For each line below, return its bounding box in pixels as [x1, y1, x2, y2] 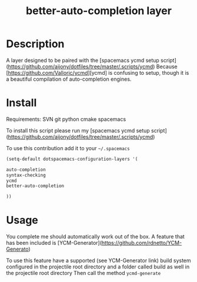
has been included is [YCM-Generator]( [6, 240, 102, 247]
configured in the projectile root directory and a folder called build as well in [6, 263, 190, 270]
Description [6, 37, 65, 51]
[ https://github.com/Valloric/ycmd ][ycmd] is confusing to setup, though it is [6, 69, 189, 76]
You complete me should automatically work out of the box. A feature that [6, 233, 185, 240]
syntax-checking [6, 172, 46, 178]
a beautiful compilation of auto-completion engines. [6, 75, 132, 82]
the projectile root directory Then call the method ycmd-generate [6, 270, 161, 277]
